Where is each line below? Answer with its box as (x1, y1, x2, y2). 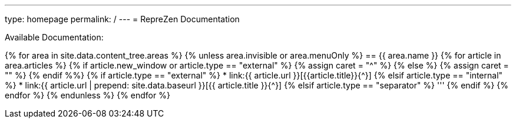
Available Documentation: (5, 32, 104, 42)
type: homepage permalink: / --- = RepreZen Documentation (5, 14, 240, 24)
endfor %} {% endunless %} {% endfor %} (5, 90, 170, 100)
